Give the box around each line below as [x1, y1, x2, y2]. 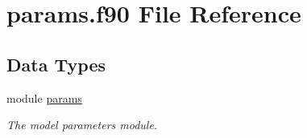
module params [6, 89, 82, 106]
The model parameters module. [6, 116, 158, 133]
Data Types [6, 51, 106, 76]
